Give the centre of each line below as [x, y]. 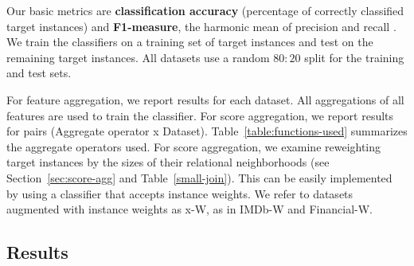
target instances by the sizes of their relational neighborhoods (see [168, 162]
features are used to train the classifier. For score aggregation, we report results [200, 115]
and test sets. [39, 73]
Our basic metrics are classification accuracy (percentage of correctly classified [205, 10]
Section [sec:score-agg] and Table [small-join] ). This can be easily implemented [199, 177]
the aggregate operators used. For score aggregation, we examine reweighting [194, 146]
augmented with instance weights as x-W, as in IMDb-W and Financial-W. [189, 209]
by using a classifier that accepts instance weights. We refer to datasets [180, 193]
